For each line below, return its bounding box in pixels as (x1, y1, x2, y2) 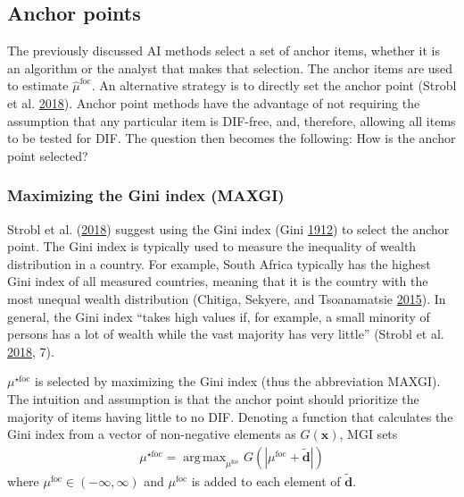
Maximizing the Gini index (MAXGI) (7, 184, 285, 206)
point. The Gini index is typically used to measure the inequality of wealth (7, 237, 417, 256)
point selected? (7, 146, 88, 164)
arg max (183, 451, 227, 464)
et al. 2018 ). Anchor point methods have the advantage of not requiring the (7, 93, 420, 112)
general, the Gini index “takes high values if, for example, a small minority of (7, 307, 430, 325)
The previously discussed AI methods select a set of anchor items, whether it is (7, 41, 440, 60)
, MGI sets (339, 425, 398, 443)
